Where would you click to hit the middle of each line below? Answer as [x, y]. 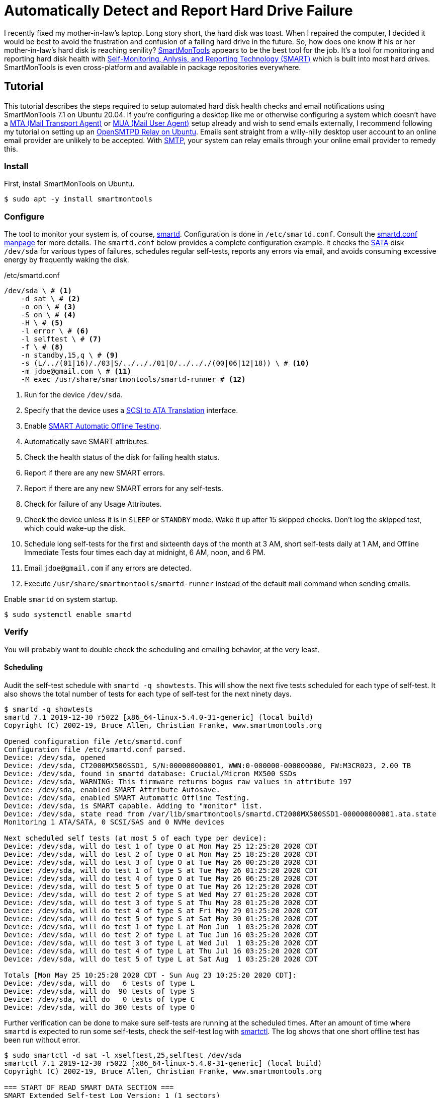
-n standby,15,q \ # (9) [70, 355]
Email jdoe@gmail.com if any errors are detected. [108, 568]
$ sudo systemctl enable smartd [68, 615]
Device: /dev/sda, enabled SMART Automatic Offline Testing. [127, 798]
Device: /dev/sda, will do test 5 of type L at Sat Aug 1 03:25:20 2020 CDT [161, 959]
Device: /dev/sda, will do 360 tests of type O [100, 1008]
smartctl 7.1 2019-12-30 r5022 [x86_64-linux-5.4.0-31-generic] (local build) [163, 1063]
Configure [24, 216]
